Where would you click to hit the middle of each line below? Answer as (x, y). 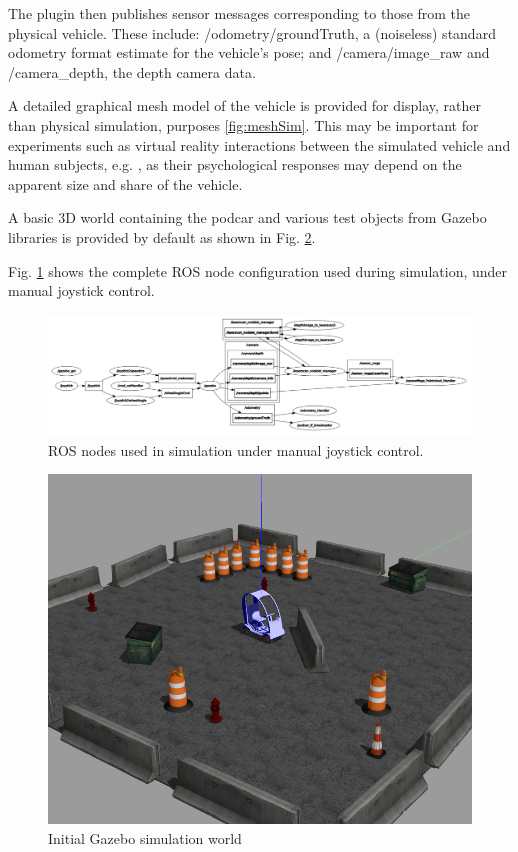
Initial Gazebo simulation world (145, 837)
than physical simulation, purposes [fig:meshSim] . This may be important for (243, 124)
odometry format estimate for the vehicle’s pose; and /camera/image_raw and (249, 52)
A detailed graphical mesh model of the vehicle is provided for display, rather (244, 105)
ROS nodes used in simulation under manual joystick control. (236, 449)
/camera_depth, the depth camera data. (132, 71)
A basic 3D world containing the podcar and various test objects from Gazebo (247, 217)
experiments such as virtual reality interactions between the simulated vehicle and (259, 144)
